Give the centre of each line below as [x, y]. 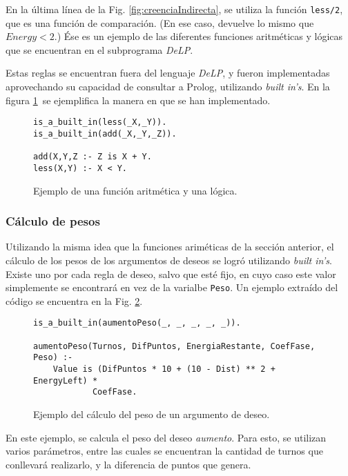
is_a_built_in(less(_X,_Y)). [100, 122]
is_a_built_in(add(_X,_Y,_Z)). [105, 133]
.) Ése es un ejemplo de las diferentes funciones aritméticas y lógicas [199, 36]
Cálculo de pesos [53, 221]
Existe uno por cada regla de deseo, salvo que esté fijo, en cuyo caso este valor [171, 274]
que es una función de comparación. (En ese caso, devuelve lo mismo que [160, 22]
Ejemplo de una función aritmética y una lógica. [135, 190]
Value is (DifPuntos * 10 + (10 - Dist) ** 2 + [164, 369]
